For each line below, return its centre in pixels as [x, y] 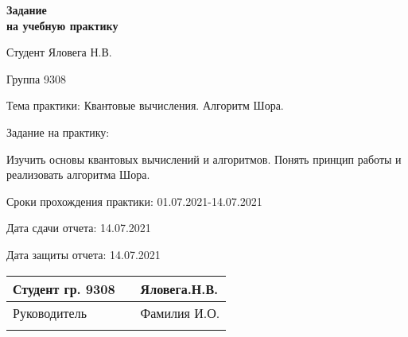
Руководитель [50, 312]
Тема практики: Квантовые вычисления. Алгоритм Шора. [145, 105]
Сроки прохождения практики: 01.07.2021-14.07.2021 [134, 201]
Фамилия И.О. [180, 312]
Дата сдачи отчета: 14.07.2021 [79, 228]
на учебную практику [62, 25]
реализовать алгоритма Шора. [78, 174]
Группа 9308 [36, 78]
